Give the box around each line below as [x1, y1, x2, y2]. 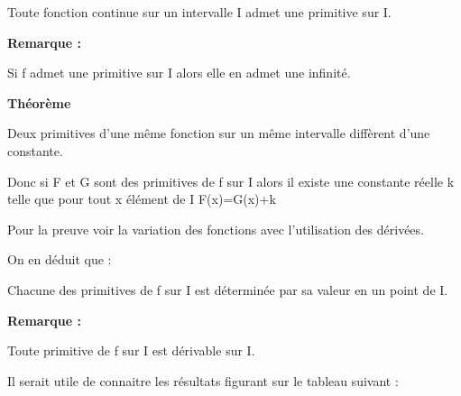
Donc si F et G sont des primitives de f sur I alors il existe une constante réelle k [7, 171, 455, 190]
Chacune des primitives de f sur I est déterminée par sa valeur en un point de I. [7, 280, 448, 299]
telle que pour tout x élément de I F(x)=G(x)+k [7, 189, 276, 208]
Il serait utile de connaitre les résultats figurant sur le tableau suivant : [7, 371, 399, 390]
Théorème [7, 93, 71, 112]
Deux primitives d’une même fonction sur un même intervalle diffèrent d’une [7, 124, 430, 143]
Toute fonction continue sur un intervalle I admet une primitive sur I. [7, 3, 392, 21]
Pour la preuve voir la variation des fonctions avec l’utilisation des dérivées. [7, 219, 424, 238]
